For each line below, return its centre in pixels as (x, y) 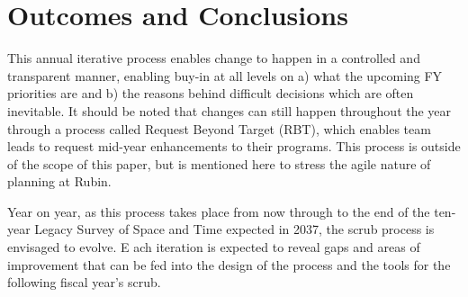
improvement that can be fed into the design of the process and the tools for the (229, 264)
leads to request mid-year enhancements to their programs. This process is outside (234, 146)
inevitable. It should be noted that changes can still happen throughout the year (229, 110)
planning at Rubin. (59, 181)
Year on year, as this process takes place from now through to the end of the (219, 211)
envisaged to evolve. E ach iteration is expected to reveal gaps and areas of (214, 247)
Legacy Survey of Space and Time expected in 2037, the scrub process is (234, 229)
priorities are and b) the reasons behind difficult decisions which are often (211, 93)
